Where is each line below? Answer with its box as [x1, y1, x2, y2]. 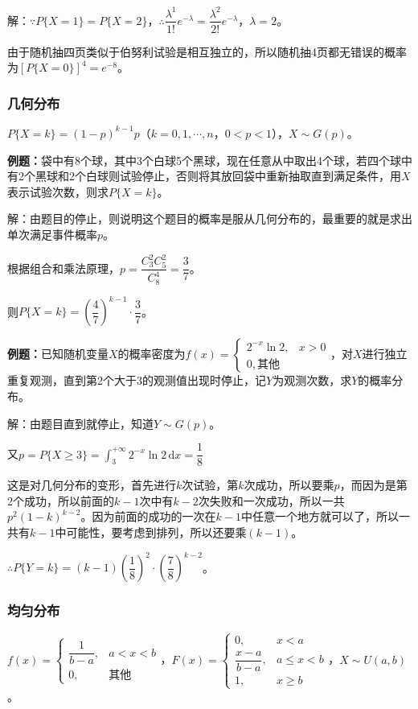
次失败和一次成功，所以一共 [198, 492, 345, 509]
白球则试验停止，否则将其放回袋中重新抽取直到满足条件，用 [85, 167, 401, 184]
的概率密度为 [117, 345, 186, 362]
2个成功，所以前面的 [7, 492, 114, 509]
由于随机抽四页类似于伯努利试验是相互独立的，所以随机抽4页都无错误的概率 [7, 43, 407, 60]
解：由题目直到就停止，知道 [7, 414, 154, 431]
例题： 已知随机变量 [7, 345, 109, 362]
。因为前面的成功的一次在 [80, 508, 216, 525]
